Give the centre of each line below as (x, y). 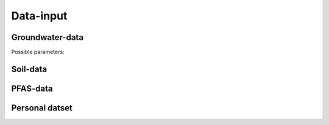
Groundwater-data (48, 37)
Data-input (39, 16)
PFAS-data (32, 88)
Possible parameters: (38, 52)
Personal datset (42, 108)
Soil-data (29, 69)
